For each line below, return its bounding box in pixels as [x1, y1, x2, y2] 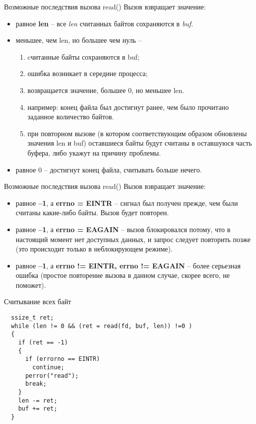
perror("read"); [25, 372, 79, 379]
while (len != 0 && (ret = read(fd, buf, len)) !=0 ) [11, 322, 192, 330]
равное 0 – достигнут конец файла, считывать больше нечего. [15, 164, 202, 174]
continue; [32, 364, 64, 371]
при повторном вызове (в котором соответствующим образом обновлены [27, 128, 247, 138]
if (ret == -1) [18, 339, 68, 346]
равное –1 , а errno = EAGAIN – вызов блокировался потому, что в [15, 224, 231, 234]
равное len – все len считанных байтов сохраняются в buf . [15, 18, 193, 28]
